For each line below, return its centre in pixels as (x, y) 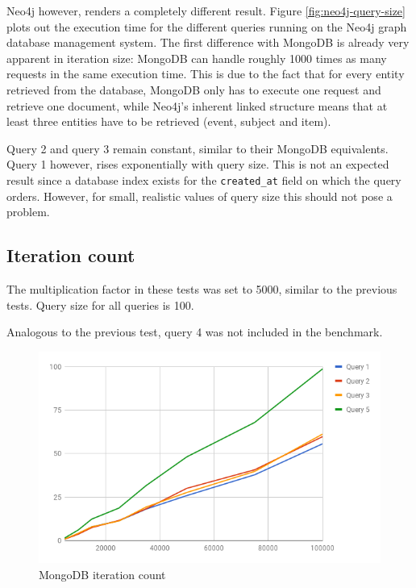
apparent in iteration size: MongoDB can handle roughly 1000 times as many (197, 58)
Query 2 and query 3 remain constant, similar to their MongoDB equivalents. (198, 148)
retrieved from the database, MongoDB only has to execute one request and (194, 89)
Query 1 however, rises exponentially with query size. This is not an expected (198, 164)
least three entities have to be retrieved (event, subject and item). (169, 121)
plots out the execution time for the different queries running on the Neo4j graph (207, 26)
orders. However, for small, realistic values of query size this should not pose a (200, 196)
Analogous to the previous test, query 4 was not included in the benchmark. (195, 332)
